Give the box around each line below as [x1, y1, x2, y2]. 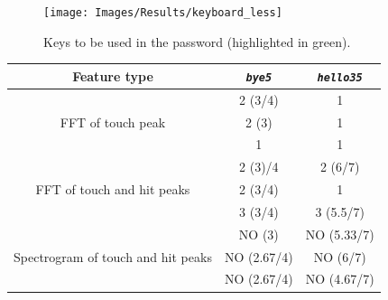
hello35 [317, 70, 363, 84]
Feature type [72, 66, 153, 85]
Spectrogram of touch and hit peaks [14, 247, 212, 266]
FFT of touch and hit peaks [35, 180, 190, 199]
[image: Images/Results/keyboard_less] [43, 6, 282, 19]
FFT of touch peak [60, 112, 166, 131]
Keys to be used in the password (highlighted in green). [43, 32, 351, 51]
